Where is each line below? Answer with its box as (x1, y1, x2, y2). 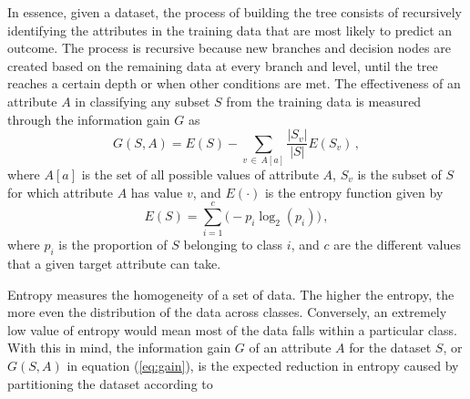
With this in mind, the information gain (7, 338, 231, 357)
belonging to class (183, 235, 283, 254)
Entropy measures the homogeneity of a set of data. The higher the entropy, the (7, 284, 455, 303)
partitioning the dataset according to (7, 373, 213, 393)
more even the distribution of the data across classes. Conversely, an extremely (7, 302, 447, 322)
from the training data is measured (226, 91, 422, 110)
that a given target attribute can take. (7, 254, 221, 273)
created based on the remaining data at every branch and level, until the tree (7, 56, 438, 75)
